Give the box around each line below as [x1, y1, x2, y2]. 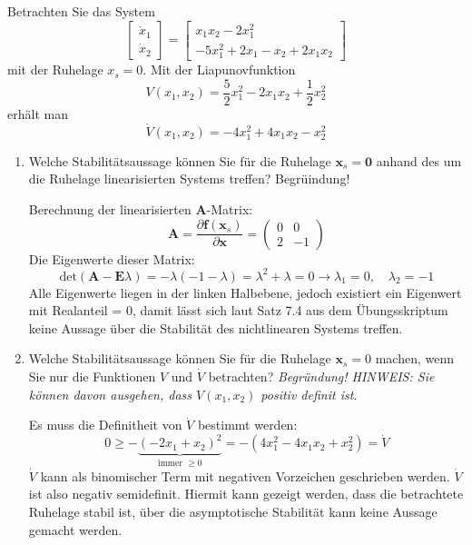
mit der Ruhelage [7, 60, 103, 79]
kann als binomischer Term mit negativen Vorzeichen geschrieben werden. [40, 466, 450, 485]
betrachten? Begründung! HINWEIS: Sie [208, 367, 435, 385]
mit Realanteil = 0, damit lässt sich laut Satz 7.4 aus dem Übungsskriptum [28, 301, 448, 320]
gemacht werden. [28, 520, 123, 539]
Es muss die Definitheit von [28, 415, 182, 434]
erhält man [7, 104, 68, 123]
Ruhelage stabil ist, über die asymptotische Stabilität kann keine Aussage [28, 501, 438, 520]
